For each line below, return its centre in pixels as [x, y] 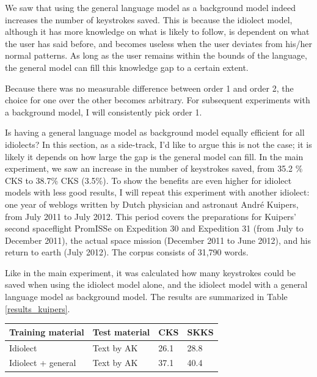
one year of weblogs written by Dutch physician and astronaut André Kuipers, [152, 204]
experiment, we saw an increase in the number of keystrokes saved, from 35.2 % [154, 168]
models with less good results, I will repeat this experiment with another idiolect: [157, 192]
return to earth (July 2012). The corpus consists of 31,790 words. [127, 252]
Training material [47, 331]
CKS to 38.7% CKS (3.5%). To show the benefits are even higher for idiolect [148, 180]
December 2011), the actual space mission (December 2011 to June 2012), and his [158, 240]
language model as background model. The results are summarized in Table [146, 297]
